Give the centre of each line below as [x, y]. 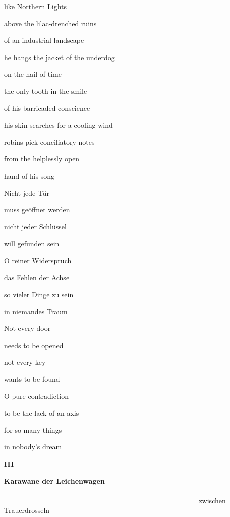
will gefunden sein [32, 243]
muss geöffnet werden [37, 210]
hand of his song [30, 175]
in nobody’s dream [33, 447]
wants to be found [32, 379]
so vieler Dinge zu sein [39, 294]
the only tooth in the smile [46, 91]
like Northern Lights [36, 6]
